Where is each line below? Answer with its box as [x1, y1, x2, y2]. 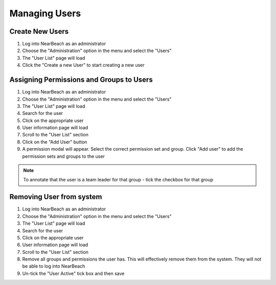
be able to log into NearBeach [22, 263, 85, 269]
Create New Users [9, 27, 69, 36]
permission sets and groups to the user [22, 153, 105, 159]
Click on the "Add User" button [22, 138, 87, 145]
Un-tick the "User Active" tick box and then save [22, 270, 125, 276]
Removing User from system [9, 193, 102, 201]
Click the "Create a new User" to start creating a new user [22, 62, 145, 68]
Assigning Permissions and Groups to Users [9, 76, 153, 84]
